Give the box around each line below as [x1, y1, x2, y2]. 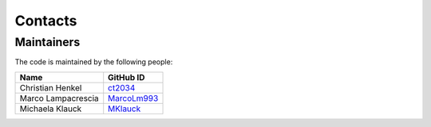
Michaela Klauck [19, 103, 82, 114]
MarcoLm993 [108, 92, 159, 103]
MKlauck [108, 103, 141, 114]
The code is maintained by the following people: [14, 57, 173, 67]
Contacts [14, 12, 77, 29]
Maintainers [14, 35, 81, 49]
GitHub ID [108, 71, 145, 83]
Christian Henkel [19, 82, 82, 93]
